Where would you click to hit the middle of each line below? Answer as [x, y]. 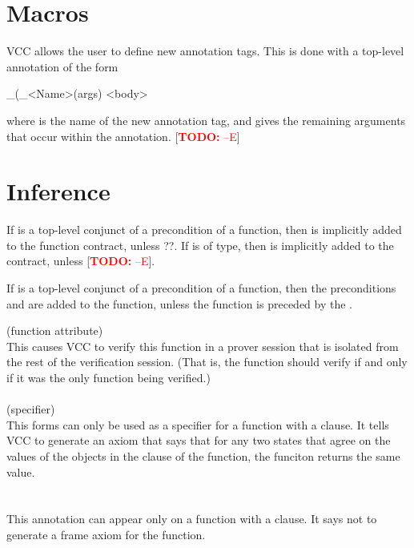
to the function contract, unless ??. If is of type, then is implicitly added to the [200, 245]
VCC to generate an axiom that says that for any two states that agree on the [199, 440]
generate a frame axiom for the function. [106, 534]
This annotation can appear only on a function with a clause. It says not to [192, 519]
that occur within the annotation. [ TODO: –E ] [123, 136]
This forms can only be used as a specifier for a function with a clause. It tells [198, 424]
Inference [58, 191]
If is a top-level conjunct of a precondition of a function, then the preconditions [201, 288]
